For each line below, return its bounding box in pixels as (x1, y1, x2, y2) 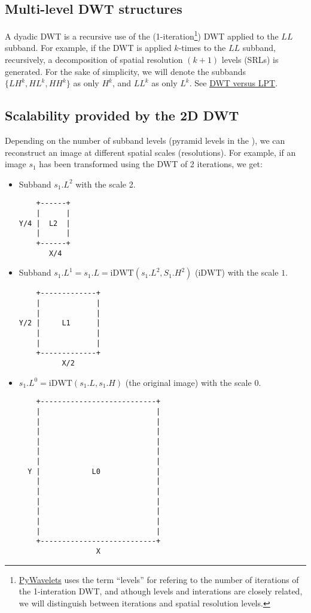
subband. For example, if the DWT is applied (5, 41, 172, 54)
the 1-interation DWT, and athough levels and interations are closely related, (19, 585, 303, 597)
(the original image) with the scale (125, 376, 252, 388)
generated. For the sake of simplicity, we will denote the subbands (5, 65, 246, 77)
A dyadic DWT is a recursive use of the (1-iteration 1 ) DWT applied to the (5, 28, 279, 42)
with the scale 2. (75, 177, 136, 190)
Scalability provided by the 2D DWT (5, 106, 239, 125)
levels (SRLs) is (221, 53, 279, 66)
